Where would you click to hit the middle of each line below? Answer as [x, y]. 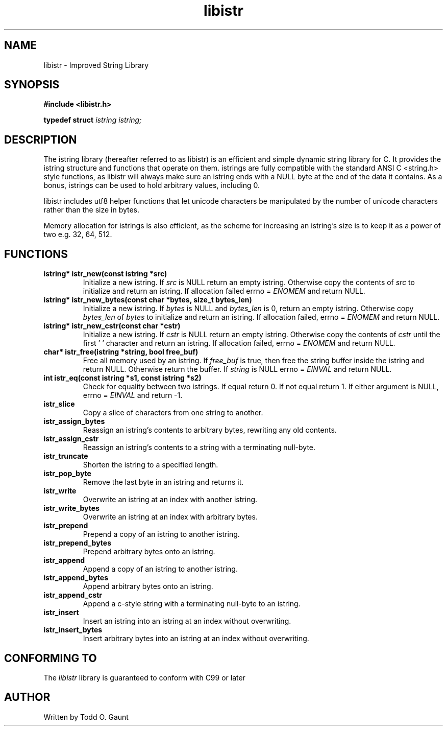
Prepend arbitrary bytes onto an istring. [149, 552]
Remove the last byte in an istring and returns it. [163, 482]
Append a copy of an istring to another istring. [160, 569]
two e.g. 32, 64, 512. [78, 234]
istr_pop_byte [67, 474]
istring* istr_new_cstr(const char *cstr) [112, 326]
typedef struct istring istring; [93, 120]
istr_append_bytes [76, 578]
